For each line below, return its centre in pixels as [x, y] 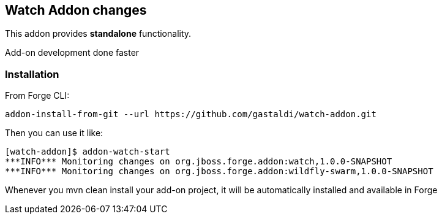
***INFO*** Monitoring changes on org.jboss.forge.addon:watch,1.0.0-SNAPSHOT [199, 162]
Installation [32, 74]
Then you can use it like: [54, 133]
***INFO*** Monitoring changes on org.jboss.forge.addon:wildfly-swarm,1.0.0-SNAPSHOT [219, 171]
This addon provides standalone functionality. [98, 34]
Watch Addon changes [76, 10]
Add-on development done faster [72, 53]
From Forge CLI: [37, 96]
